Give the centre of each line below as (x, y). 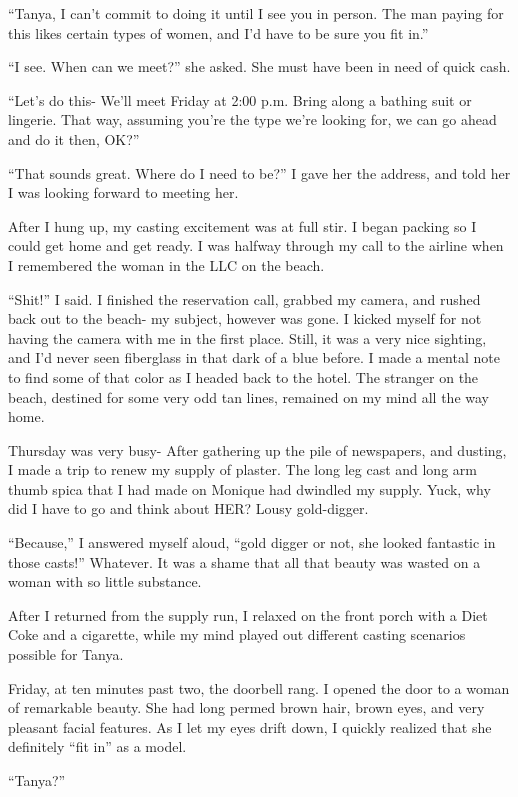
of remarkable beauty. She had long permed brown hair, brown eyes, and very (246, 707)
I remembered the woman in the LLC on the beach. (166, 264)
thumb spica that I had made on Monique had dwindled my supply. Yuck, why (249, 488)
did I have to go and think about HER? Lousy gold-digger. (188, 508)
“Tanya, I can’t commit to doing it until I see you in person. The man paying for (256, 13)
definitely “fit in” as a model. (97, 746)
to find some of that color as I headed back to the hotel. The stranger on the (243, 376)
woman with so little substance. (105, 581)
